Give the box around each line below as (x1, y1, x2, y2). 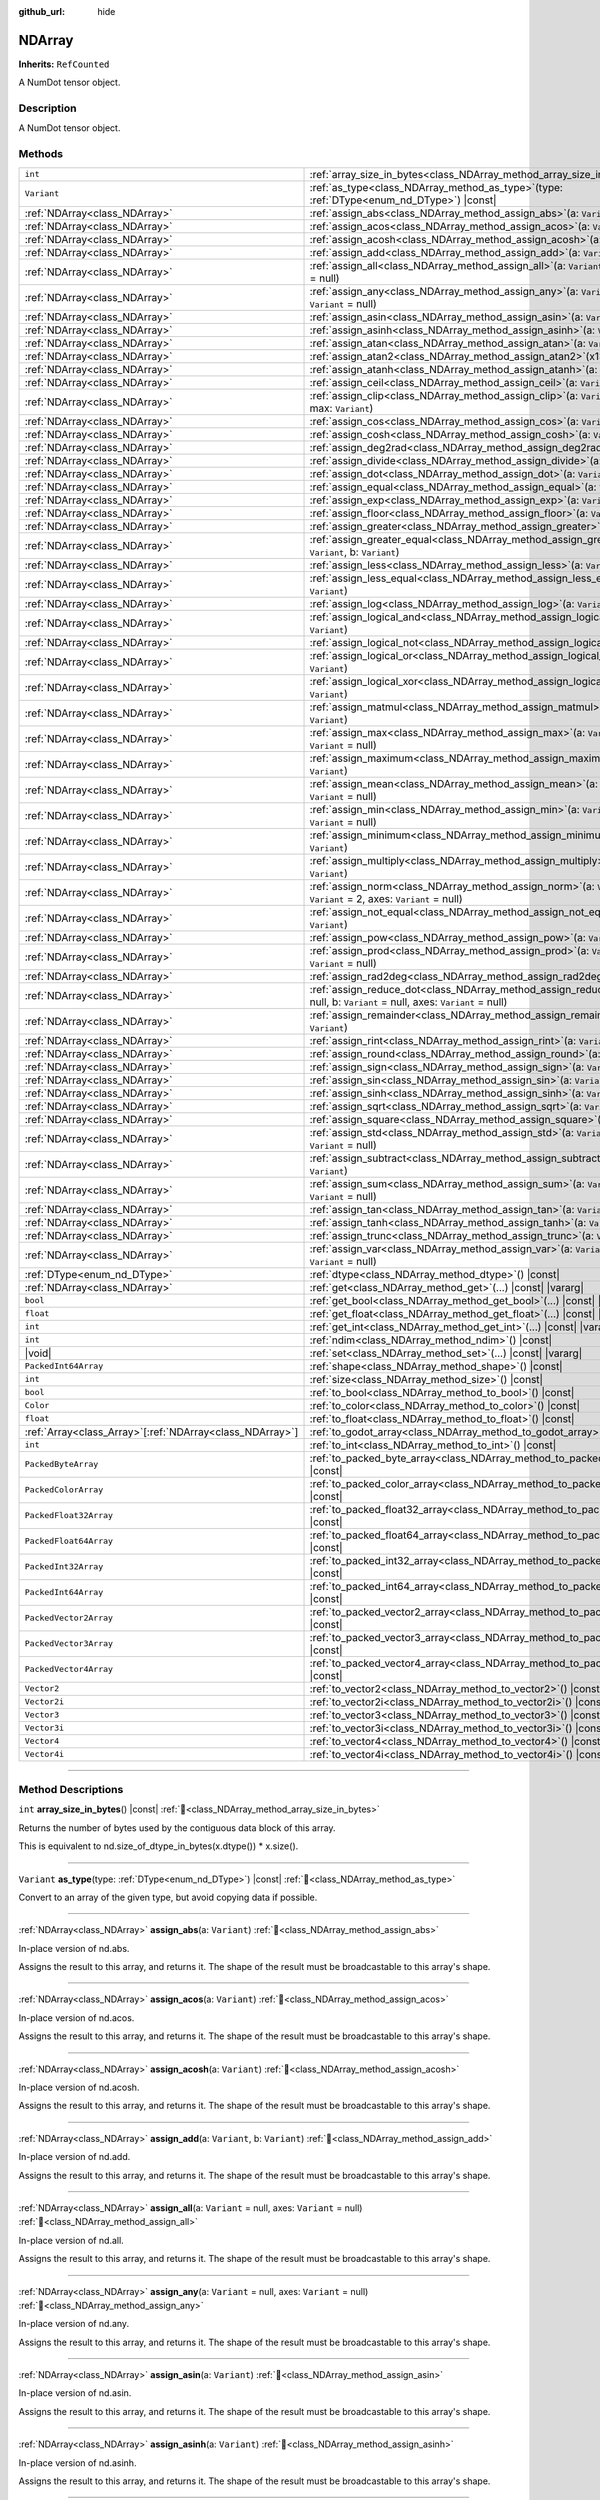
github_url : (18, 6, 65, 17)
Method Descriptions (18, 1782, 124, 1796)
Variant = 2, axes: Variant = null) (309, 891, 463, 905)
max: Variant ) (309, 401, 374, 415)
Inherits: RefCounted (18, 58, 110, 70)
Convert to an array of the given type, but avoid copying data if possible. (18, 1891, 318, 1903)
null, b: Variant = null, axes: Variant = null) (309, 995, 508, 1009)
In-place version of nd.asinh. (18, 2456, 137, 2469)
